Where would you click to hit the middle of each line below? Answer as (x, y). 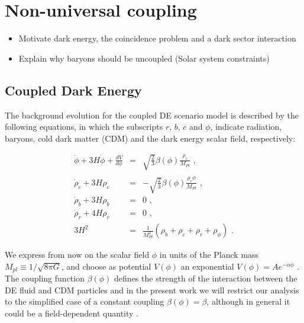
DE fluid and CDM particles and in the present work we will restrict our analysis (152, 290)
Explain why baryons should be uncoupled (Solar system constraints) (144, 58)
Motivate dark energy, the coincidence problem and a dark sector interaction (157, 38)
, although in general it (248, 301)
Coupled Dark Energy (73, 90)
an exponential (207, 266)
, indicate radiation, (246, 127)
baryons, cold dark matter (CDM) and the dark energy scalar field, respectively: (150, 138)
